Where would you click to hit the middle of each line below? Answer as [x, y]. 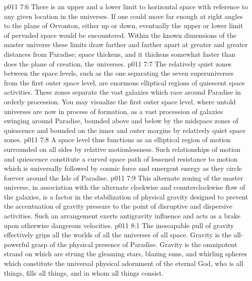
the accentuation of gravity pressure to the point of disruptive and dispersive [118, 206]
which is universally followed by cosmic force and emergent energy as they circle [123, 168]
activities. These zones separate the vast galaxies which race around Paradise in [123, 92]
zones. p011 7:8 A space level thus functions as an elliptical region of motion [118, 140]
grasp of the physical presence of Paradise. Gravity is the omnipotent [134, 244]
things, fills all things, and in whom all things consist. [84, 273]
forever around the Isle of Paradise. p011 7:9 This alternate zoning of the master [124, 177]
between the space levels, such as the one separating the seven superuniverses [119, 73]
